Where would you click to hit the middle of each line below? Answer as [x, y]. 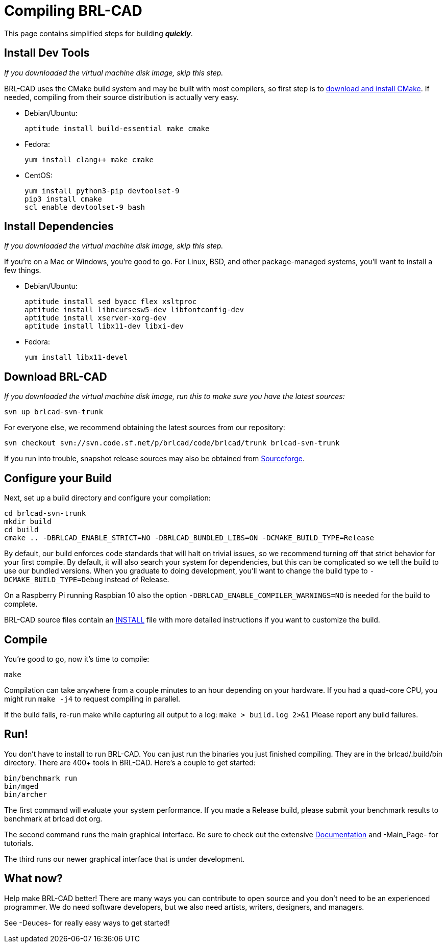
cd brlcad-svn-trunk [45, 514]
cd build [21, 530]
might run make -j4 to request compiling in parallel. [92, 699]
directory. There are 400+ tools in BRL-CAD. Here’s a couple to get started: [130, 762]
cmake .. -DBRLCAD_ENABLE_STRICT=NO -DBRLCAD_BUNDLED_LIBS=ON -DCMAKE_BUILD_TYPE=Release [189, 538]
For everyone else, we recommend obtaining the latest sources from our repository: [145, 428]
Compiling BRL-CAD [73, 11]
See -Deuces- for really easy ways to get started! [87, 923]
